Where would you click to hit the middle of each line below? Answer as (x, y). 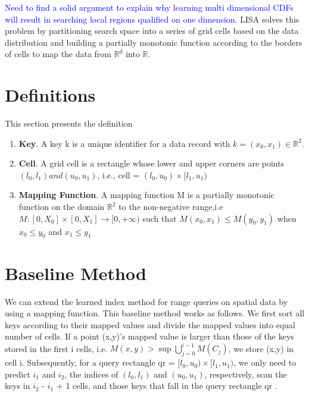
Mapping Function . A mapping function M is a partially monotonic (146, 195)
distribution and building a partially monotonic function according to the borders (154, 42)
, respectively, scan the (246, 374)
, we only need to (265, 362)
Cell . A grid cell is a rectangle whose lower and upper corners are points (152, 163)
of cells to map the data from (58, 54)
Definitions (50, 95)
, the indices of (91, 374)
